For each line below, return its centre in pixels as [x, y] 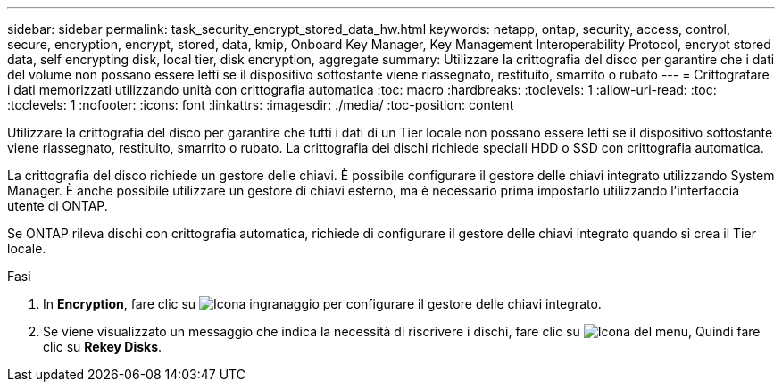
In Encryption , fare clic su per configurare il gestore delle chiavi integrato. [322, 304]
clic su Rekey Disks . [103, 347]
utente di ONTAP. [58, 206]
